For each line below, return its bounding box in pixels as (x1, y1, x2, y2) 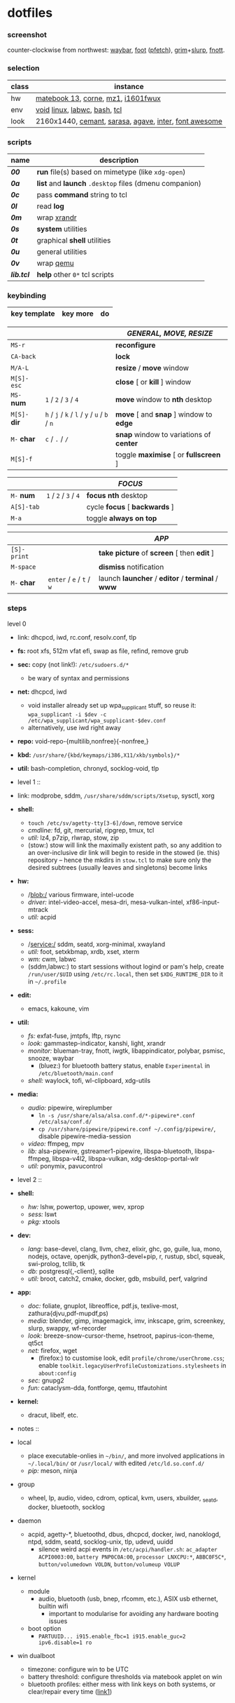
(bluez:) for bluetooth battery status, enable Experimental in (38, 1061, 211, 1070)
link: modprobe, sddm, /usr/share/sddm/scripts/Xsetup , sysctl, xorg (17, 791, 215, 800)
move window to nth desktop (115, 395, 212, 405)
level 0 (7, 619, 27, 628)
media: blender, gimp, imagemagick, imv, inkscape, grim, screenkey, (27, 1317, 226, 1325)
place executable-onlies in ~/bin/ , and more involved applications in (27, 1452, 225, 1460)
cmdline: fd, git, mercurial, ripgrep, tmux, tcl (27, 826, 155, 835)
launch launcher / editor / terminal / (98, 574, 218, 584)
